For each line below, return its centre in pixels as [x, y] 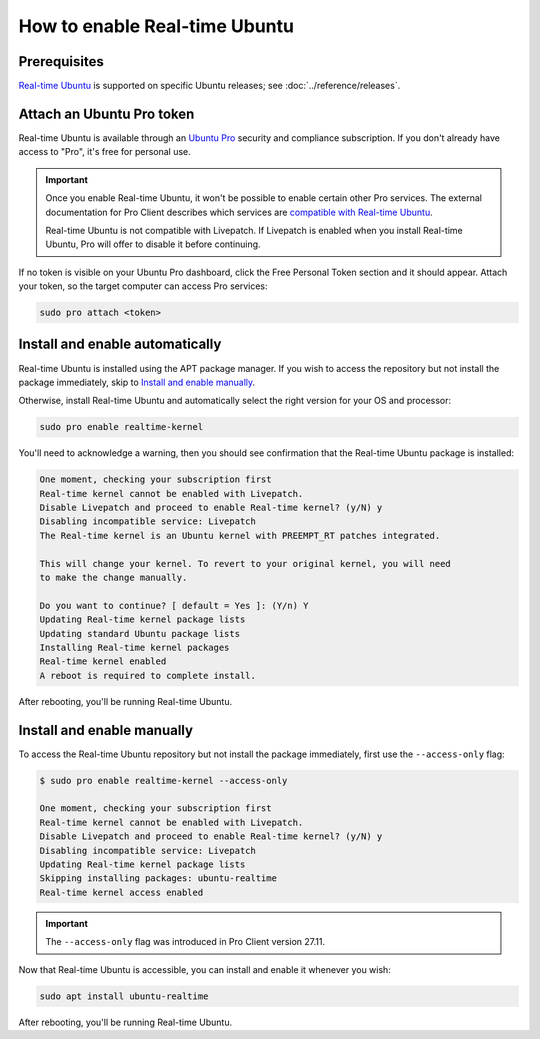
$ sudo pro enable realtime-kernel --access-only [163, 780]
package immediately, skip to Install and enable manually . [137, 382]
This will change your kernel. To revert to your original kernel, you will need [245, 563]
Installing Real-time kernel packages [134, 647]
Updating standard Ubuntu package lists [139, 633]
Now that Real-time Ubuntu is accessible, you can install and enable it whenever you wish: [205, 969]
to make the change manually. [113, 578]
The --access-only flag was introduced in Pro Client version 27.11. [185, 942]
